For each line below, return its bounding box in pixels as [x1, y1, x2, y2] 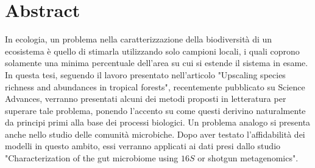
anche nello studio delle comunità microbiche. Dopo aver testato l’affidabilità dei [5, 127, 305, 140]
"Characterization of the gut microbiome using [5, 152, 179, 164]
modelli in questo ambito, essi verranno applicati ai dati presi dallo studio [5, 139, 281, 152]
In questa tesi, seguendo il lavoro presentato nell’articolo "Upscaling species [5, 68, 286, 81]
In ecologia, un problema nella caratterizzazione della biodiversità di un [5, 33, 272, 45]
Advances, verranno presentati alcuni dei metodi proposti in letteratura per [5, 92, 286, 105]
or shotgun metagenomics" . [197, 152, 299, 164]
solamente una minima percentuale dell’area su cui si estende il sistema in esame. [5, 56, 308, 69]
